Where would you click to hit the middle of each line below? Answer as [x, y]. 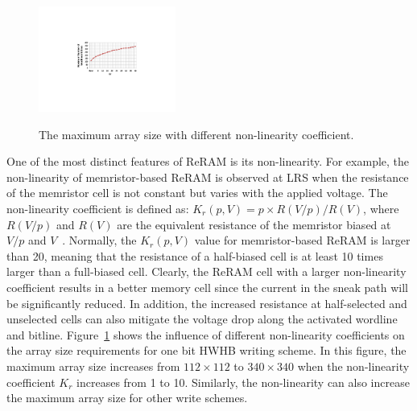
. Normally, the [99, 240]
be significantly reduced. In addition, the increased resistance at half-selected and [207, 303]
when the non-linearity [353, 366]
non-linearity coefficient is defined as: [98, 208]
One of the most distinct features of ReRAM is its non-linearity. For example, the [208, 161]
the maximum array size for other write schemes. [127, 398]
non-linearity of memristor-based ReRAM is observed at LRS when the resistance [208, 177]
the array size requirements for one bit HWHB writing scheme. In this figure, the [206, 350]
